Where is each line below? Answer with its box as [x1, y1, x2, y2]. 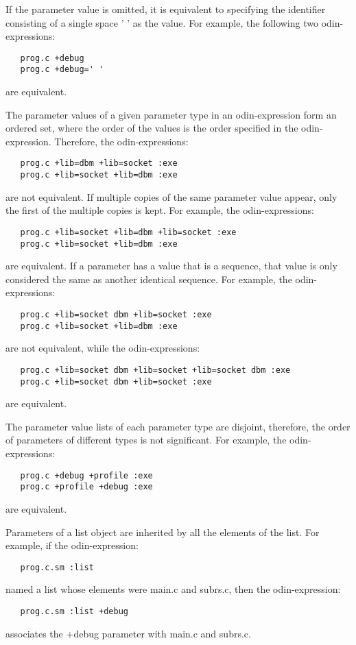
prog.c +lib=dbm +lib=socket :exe [20, 158, 178, 169]
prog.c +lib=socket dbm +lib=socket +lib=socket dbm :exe [20, 365, 291, 375]
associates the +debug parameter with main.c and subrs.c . [5, 626, 251, 640]
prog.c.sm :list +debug [20, 607, 128, 616]
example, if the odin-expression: [5, 538, 139, 552]
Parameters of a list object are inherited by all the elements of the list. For [5, 524, 320, 539]
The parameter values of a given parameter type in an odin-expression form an [5, 107, 337, 121]
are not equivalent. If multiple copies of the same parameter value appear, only [5, 189, 337, 204]
